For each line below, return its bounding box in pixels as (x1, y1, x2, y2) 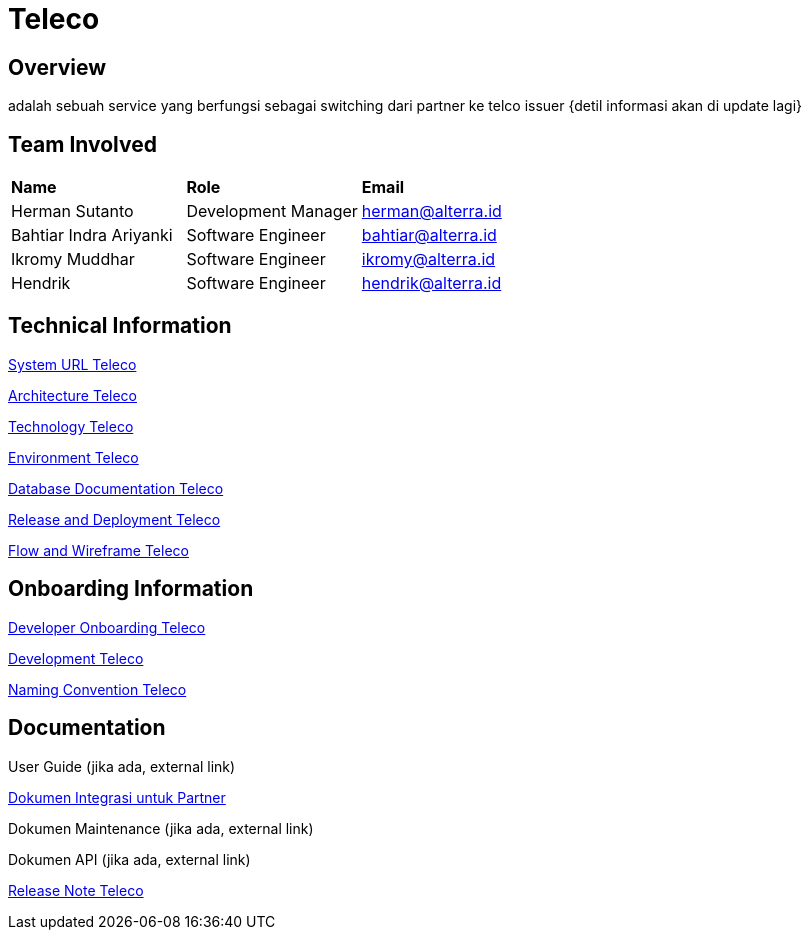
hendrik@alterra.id (361, 273, 502, 294)
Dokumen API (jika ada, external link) (8, 850, 251, 868)
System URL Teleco (8, 355, 137, 373)
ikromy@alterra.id (361, 249, 496, 270)
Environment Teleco (8, 448, 139, 466)
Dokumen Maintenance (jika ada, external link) (8, 819, 314, 837)
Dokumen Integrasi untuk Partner (8, 788, 226, 806)
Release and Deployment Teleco (8, 510, 221, 528)
